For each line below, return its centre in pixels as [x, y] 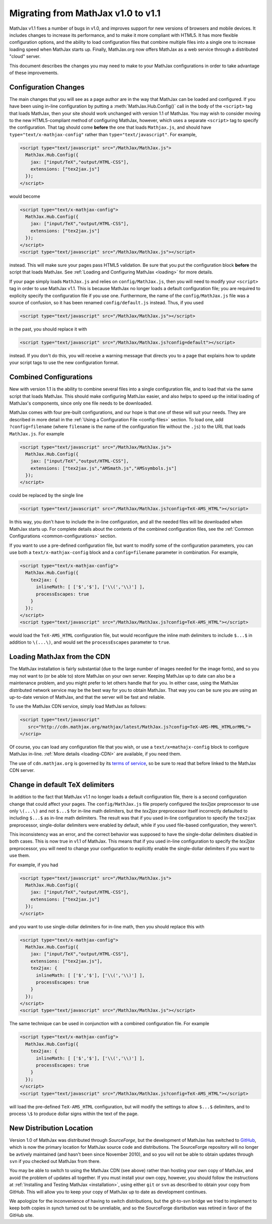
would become [25, 196]
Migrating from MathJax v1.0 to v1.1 [85, 13]
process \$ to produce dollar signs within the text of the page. [74, 1114]
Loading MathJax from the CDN [60, 657]
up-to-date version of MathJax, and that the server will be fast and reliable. [87, 697]
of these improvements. [34, 73]
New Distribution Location [51, 1128]
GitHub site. [22, 1215]
